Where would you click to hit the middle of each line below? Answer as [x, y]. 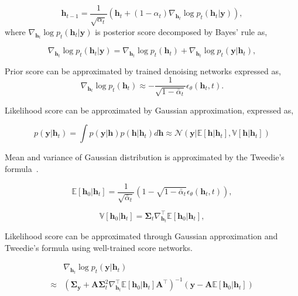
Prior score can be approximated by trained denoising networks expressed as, [143, 70]
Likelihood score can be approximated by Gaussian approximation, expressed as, [149, 110]
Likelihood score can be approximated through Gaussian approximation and [141, 236]
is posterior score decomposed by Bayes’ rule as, [181, 31]
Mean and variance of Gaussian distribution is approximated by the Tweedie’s [145, 157]
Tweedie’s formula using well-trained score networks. [99, 247]
